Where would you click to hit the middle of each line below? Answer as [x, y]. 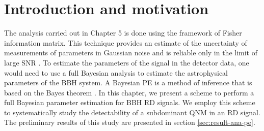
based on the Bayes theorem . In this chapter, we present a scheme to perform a [129, 92]
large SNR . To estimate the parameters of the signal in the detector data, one [127, 62]
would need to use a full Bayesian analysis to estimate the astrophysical [116, 72]
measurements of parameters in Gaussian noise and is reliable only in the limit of [131, 53]
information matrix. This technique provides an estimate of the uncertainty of [126, 42]
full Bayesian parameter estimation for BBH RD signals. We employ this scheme [130, 102]
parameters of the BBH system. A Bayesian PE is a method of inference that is [128, 83]
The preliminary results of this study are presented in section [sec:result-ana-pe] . [130, 122]
